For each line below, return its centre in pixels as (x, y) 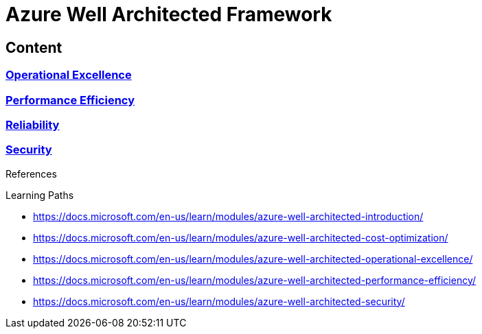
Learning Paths (40, 195)
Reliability (33, 124)
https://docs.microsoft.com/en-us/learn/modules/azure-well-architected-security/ (219, 301)
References (31, 174)
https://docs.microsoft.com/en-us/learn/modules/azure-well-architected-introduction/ (228, 216)
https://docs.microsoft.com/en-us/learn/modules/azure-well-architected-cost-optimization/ (241, 237)
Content (34, 47)
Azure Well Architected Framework (169, 14)
